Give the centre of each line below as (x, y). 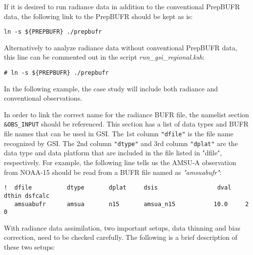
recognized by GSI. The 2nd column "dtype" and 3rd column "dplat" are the (121, 143)
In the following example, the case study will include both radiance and (111, 88)
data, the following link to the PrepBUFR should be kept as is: (98, 16)
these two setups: (30, 247)
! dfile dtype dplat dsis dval (118, 188)
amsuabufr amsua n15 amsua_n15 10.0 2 (132, 204)
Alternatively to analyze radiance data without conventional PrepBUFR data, (121, 47)
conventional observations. (43, 98)
